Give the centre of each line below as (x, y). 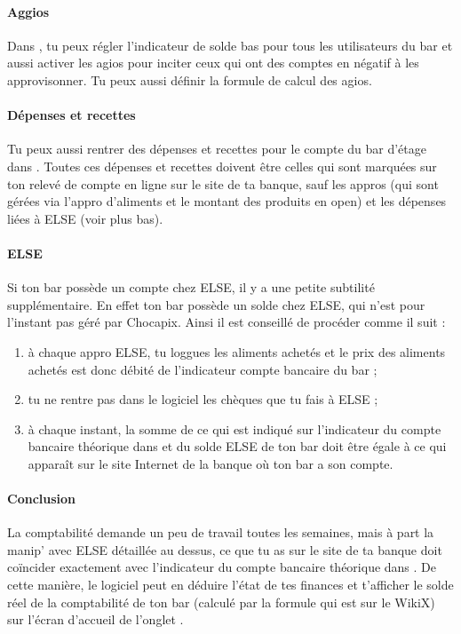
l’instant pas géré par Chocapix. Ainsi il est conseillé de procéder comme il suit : (227, 322)
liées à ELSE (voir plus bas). (85, 218)
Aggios (28, 11)
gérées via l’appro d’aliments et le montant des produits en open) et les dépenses (227, 201)
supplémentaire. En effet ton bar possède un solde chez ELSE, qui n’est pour (216, 304)
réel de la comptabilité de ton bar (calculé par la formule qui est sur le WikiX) (221, 602)
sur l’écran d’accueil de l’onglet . (95, 619)
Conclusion (42, 499)
